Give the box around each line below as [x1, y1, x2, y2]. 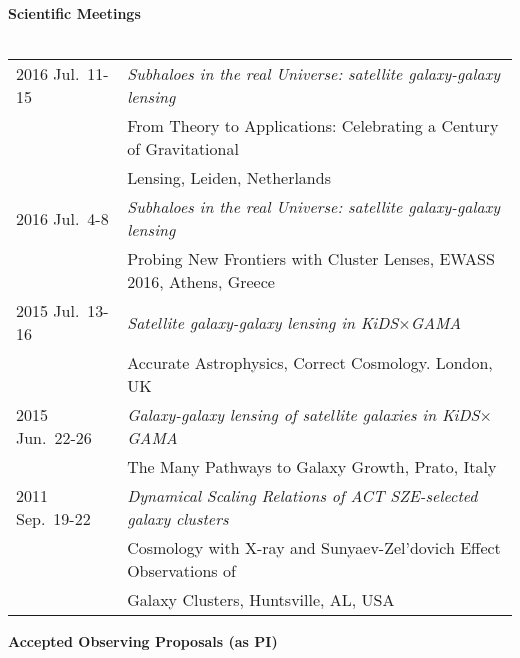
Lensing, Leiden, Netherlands [127, 166, 331, 190]
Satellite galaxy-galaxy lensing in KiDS [127, 310, 399, 334]
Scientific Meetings [8, 3, 141, 23]
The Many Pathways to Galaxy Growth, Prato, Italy [127, 455, 497, 479]
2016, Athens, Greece [127, 270, 275, 294]
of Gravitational [127, 137, 239, 161]
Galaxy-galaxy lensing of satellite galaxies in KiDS [127, 403, 480, 427]
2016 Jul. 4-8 [16, 206, 109, 230]
